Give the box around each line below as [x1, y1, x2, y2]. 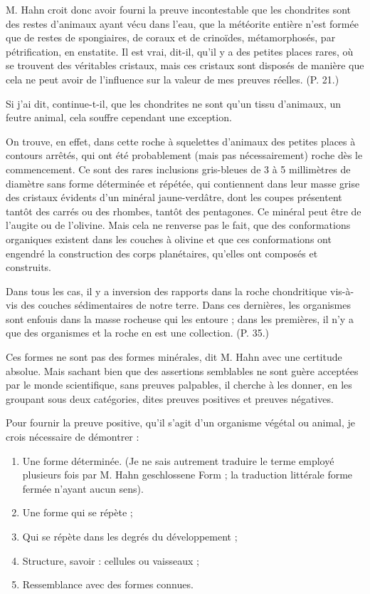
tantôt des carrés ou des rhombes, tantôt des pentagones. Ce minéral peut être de [6, 203, 361, 218]
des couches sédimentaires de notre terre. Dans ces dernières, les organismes [21, 297, 351, 312]
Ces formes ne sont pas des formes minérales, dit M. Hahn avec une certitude [6, 349, 342, 364]
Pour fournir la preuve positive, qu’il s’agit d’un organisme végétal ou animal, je [6, 415, 356, 430]
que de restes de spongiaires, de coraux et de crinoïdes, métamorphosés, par [6, 30, 336, 45]
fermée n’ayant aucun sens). [22, 481, 144, 496]
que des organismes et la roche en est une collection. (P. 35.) [6, 325, 269, 340]
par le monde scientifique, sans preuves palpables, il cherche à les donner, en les [6, 377, 352, 392]
